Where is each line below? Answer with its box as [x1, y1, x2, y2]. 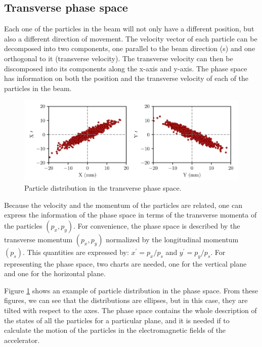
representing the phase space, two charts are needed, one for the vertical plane [4, 258, 247, 269]
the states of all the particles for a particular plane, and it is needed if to [4, 315, 230, 325]
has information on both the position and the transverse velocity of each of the [4, 73, 249, 83]
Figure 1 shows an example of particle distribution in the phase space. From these [4, 285, 258, 295]
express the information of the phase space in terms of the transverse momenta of [4, 209, 257, 220]
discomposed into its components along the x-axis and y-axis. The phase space [4, 63, 247, 73]
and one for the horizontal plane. [4, 268, 106, 279]
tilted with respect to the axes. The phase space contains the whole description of [4, 305, 257, 315]
